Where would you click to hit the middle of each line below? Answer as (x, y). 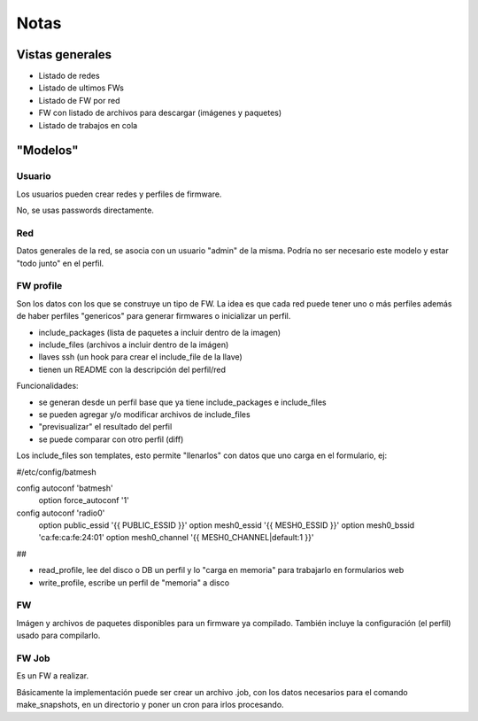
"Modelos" (47, 151)
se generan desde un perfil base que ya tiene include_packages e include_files (182, 402)
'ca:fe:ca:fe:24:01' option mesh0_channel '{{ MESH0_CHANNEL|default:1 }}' (176, 538)
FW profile (39, 286)
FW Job (33, 658)
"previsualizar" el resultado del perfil (105, 427)
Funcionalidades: (47, 386)
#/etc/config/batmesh (56, 472)
